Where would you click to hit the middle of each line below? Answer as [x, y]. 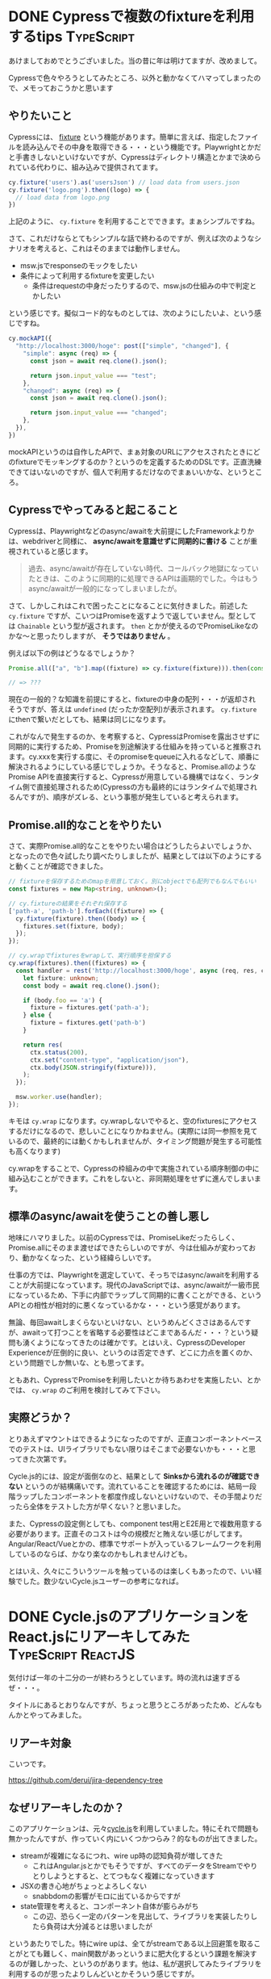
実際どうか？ [40, 1418]
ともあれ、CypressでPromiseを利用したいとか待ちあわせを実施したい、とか [135, 1379]
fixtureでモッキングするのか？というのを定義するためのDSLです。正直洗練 [138, 462]
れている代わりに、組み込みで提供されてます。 [85, 167]
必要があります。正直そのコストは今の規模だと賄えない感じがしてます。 [128, 1533]
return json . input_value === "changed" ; [98, 413]
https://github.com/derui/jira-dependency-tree [86, 1780]
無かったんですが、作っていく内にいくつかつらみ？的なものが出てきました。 [135, 1839]
